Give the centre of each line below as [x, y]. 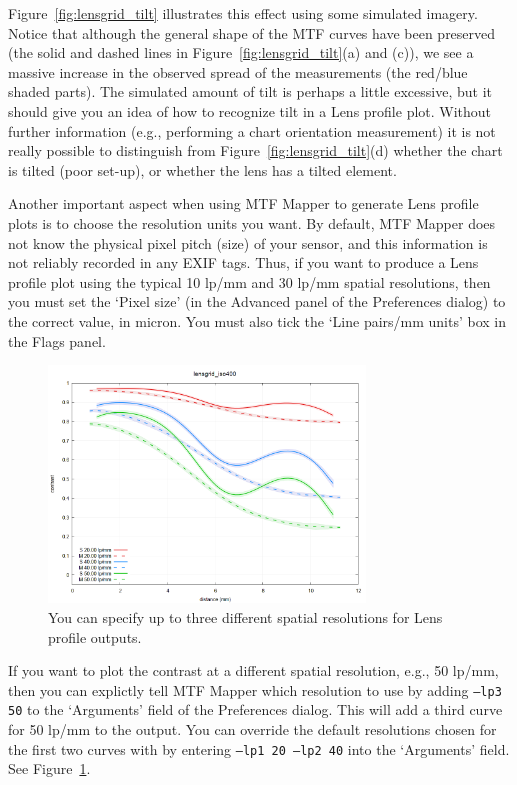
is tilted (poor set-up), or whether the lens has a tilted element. [202, 169]
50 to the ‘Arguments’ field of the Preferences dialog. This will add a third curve [255, 709]
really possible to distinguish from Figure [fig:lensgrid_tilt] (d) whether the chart [255, 150]
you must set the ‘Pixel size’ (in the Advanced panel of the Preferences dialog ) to [257, 301]
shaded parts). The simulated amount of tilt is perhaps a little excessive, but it [250, 91]
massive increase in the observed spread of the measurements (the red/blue [238, 71]
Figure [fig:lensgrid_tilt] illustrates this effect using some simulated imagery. [243, 13]
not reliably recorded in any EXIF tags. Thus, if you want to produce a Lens [243, 262]
